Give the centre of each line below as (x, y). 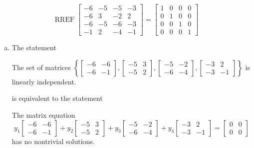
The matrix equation (43, 114)
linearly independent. (44, 81)
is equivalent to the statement (57, 98)
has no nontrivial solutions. (53, 141)
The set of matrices (41, 67)
